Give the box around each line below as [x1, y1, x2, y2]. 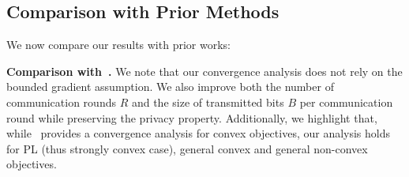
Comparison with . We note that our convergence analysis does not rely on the [6, 62, 403, 79]
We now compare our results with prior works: [6, 36, 231, 53]
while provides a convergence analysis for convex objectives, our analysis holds [6, 125, 391, 141]
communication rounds [6, 93, 116, 110]
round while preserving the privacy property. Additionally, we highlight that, [6, 109, 377, 126]
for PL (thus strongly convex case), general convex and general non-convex [6, 140, 368, 156]
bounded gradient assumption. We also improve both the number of [6, 78, 334, 95]
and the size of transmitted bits [131, 93, 284, 110]
